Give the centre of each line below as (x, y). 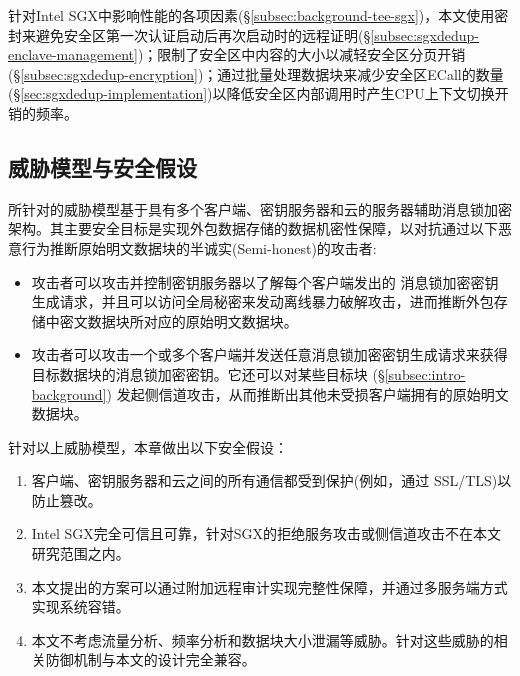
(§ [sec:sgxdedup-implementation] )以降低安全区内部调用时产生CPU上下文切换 (251, 93)
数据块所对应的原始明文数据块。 (192, 320)
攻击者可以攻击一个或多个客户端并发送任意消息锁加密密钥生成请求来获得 (269, 354)
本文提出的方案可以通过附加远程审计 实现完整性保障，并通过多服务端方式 (269, 586)
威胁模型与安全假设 (102, 166)
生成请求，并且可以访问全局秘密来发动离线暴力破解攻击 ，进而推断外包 (262, 301)
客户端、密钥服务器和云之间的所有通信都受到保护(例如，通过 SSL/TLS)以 (271, 480)
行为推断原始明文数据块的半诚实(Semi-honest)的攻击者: (199, 247)
